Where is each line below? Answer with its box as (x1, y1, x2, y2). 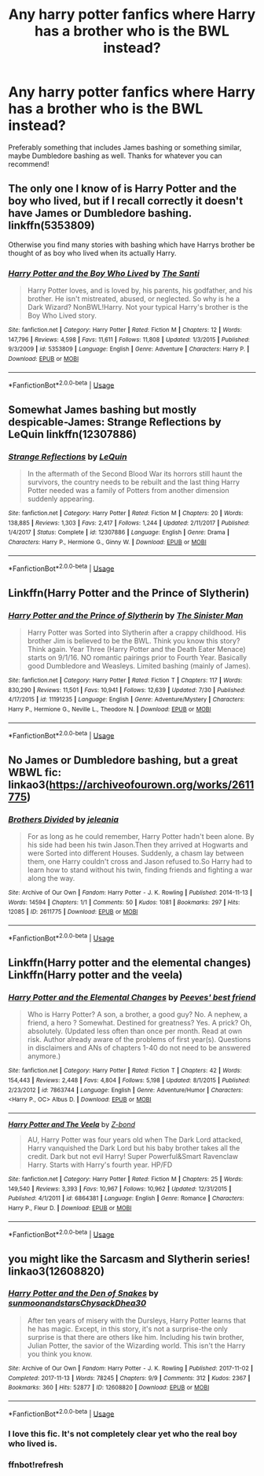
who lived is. (8, 1438, 57, 1449)
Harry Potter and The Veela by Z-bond (8, 1119, 136, 1129)
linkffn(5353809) (8, 219, 96, 233)
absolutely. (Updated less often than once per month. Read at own (27, 1026, 242, 1036)
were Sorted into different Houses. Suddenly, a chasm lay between (27, 848, 244, 858)
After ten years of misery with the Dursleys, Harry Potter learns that (27, 1316, 246, 1325)
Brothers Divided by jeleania (8, 814, 119, 825)
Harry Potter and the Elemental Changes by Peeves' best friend (8, 992, 256, 1003)
